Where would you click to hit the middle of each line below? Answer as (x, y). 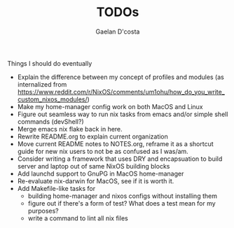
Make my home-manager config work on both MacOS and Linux (110, 106)
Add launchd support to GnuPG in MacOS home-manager (101, 173)
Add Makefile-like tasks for (56, 188)
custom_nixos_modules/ (52, 99)
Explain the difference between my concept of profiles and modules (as (121, 77)
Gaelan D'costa (118, 31)
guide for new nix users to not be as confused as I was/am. (103, 151)
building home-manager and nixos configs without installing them (122, 196)
